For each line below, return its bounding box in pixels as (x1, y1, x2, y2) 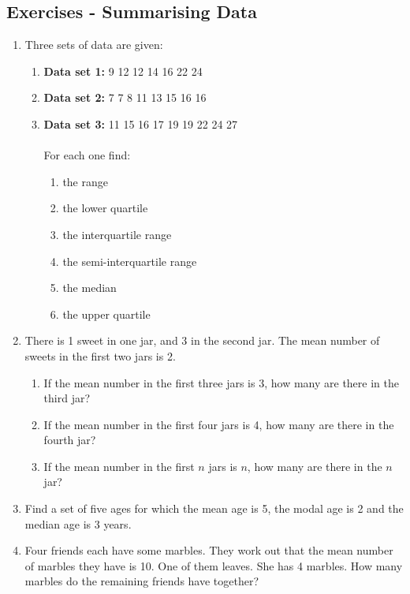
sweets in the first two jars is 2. (24, 347, 176, 364)
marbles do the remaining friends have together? (24, 573, 259, 589)
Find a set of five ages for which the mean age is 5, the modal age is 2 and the (24, 500, 404, 517)
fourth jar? (43, 431, 96, 448)
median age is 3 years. (24, 515, 132, 532)
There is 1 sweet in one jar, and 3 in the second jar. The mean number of (24, 332, 380, 349)
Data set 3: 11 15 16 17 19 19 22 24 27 (43, 115, 238, 132)
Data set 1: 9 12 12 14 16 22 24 (43, 62, 203, 79)
